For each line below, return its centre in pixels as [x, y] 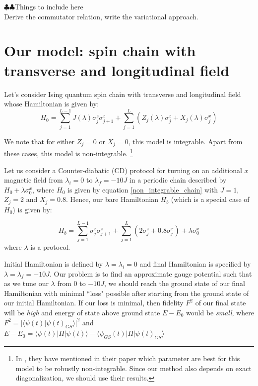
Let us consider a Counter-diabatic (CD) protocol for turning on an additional [123, 170]
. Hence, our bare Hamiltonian [112, 199]
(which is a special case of [210, 199]
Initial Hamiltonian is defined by [54, 264]
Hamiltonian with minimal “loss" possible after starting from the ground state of [127, 293]
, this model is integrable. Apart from [185, 141]
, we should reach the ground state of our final [175, 283]
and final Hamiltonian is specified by [195, 264]
